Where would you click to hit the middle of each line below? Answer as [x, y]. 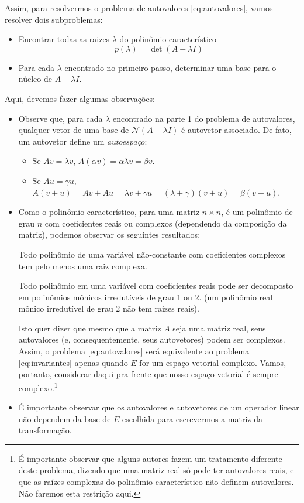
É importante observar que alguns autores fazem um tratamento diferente [150, 458]
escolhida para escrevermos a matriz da [192, 418]
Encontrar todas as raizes [64, 39]
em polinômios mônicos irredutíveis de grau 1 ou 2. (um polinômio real [146, 297]
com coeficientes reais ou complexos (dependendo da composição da [166, 223]
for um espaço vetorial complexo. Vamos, [213, 362]
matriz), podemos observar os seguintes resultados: [109, 235]
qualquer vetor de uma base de [74, 130]
